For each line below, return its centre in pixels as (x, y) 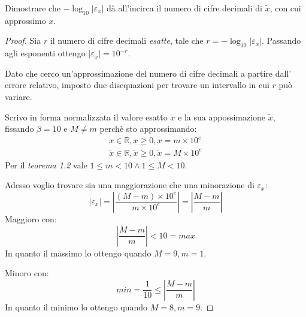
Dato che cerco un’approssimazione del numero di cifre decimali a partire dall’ (148, 73)
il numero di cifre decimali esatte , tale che (127, 40)
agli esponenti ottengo (45, 53)
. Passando (281, 40)
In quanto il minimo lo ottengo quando (76, 307)
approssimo (25, 20)
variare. (19, 96)
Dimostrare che (33, 8)
